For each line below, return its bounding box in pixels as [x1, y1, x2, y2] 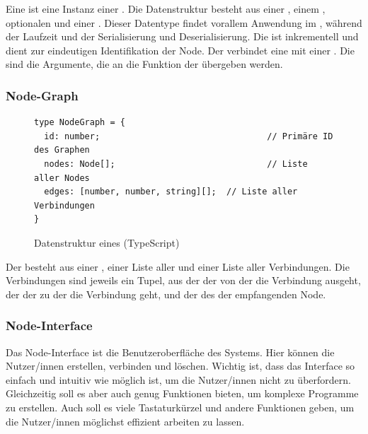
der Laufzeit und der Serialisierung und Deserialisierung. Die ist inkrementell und [6, 29, 359, 44]
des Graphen [34, 145, 90, 156]
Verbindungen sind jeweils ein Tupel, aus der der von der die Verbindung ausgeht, [6, 273, 361, 288]
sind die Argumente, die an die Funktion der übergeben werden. [6, 57, 283, 71]
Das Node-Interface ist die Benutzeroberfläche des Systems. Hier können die [6, 344, 335, 359]
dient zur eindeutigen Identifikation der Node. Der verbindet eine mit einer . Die [6, 42, 355, 57]
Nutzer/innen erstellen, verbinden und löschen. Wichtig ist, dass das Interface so [6, 358, 355, 373]
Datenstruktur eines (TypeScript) [34, 235, 180, 250]
